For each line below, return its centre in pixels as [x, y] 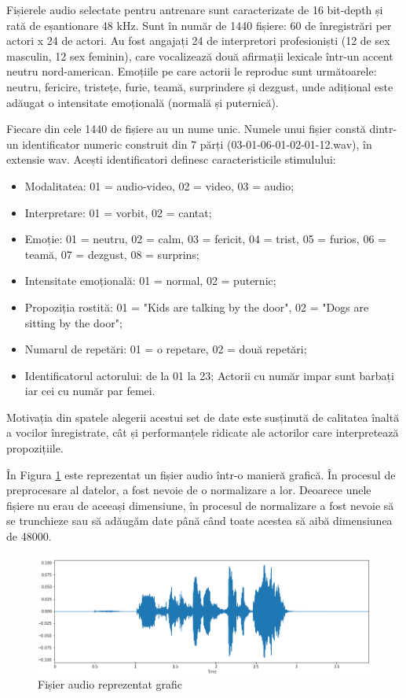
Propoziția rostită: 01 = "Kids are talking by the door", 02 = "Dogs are [197, 307]
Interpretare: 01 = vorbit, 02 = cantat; [118, 212]
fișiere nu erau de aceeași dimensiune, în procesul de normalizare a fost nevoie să [200, 505]
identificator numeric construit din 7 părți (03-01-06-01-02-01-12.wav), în [197, 144]
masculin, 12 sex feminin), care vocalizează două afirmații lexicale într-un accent [200, 55]
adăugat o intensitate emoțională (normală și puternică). [143, 102]
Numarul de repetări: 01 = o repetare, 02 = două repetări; [166, 349]
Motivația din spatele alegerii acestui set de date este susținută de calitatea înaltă [203, 417]
